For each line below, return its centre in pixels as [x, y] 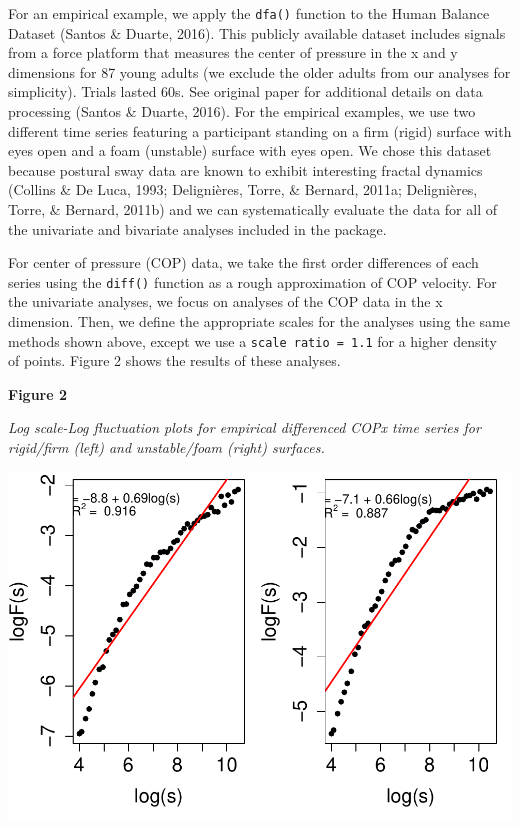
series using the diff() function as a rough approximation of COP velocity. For [252, 281]
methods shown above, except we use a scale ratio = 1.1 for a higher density [252, 340]
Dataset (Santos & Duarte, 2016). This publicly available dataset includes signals [257, 32]
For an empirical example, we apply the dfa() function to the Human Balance [249, 13]
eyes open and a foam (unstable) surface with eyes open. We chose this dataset [250, 150]
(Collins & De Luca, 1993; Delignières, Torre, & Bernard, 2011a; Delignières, [243, 189]
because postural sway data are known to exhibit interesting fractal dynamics [245, 169]
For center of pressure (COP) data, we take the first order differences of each [243, 262]
